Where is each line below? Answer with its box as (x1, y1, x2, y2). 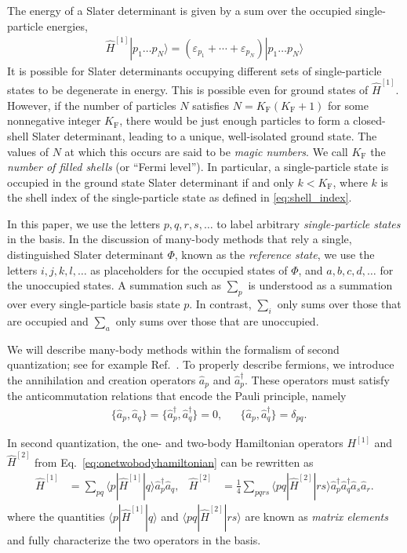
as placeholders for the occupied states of (90, 261, 288, 278)
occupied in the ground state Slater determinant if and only (7, 173, 294, 190)
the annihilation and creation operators (7, 371, 196, 387)
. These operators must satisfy (245, 371, 390, 387)
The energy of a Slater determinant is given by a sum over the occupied (7, 2, 352, 18)
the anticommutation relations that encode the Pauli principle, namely (7, 387, 347, 404)
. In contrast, (189, 296, 252, 312)
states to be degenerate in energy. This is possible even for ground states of (7, 82, 369, 98)
